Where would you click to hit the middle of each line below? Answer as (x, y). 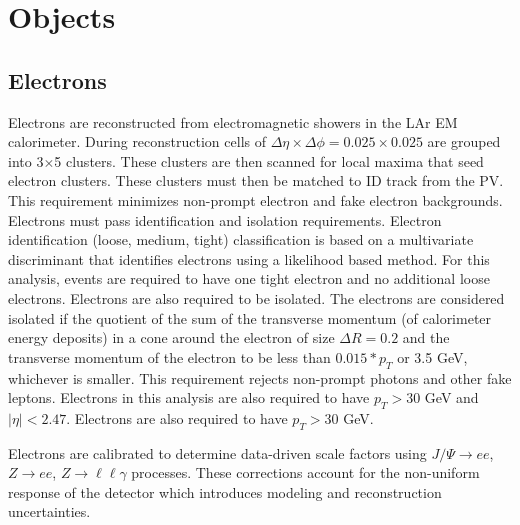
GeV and (451, 397)
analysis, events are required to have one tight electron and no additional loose (249, 278)
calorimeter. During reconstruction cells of (137, 141)
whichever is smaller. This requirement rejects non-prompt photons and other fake (260, 377)
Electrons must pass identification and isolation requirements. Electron (225, 219)
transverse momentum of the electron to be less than (169, 356)
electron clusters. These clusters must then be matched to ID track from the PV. (256, 180)
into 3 (26, 160)
